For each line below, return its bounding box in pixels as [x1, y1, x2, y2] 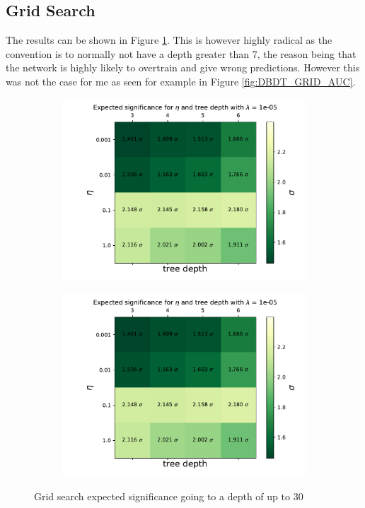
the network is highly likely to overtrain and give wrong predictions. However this [6, 60, 360, 75]
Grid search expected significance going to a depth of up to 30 [34, 488, 303, 503]
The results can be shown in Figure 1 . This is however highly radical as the [6, 33, 332, 47]
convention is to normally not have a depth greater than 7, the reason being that [6, 46, 357, 61]
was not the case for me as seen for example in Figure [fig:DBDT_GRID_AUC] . [6, 73, 356, 88]
